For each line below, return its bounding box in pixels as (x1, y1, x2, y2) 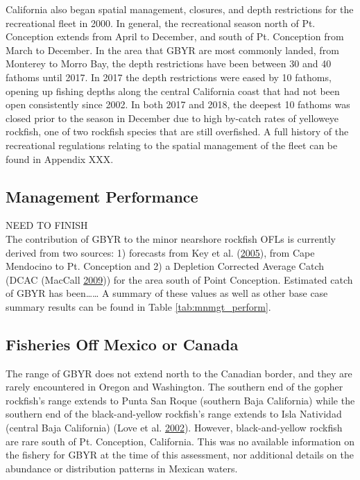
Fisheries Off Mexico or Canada (6, 333, 239, 354)
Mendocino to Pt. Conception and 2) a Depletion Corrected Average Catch (6, 259, 325, 273)
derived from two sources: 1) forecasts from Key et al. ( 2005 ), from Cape (6, 245, 315, 259)
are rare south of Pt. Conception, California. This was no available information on (6, 434, 355, 448)
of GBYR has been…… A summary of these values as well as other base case (6, 286, 328, 300)
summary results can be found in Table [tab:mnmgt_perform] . (6, 299, 271, 314)
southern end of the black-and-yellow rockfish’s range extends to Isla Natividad (6, 406, 342, 421)
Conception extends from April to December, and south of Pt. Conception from (6, 29, 344, 44)
